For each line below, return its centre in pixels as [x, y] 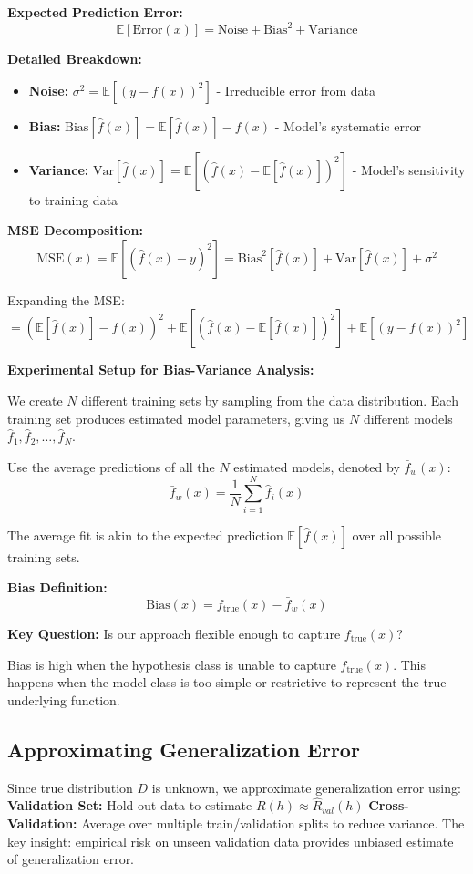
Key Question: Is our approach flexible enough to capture [174, 633]
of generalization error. [71, 859]
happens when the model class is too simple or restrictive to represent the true [227, 682]
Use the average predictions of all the [111, 466]
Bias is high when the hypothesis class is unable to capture [172, 664]
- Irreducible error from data [296, 90]
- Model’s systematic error [348, 125]
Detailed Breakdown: [75, 59]
